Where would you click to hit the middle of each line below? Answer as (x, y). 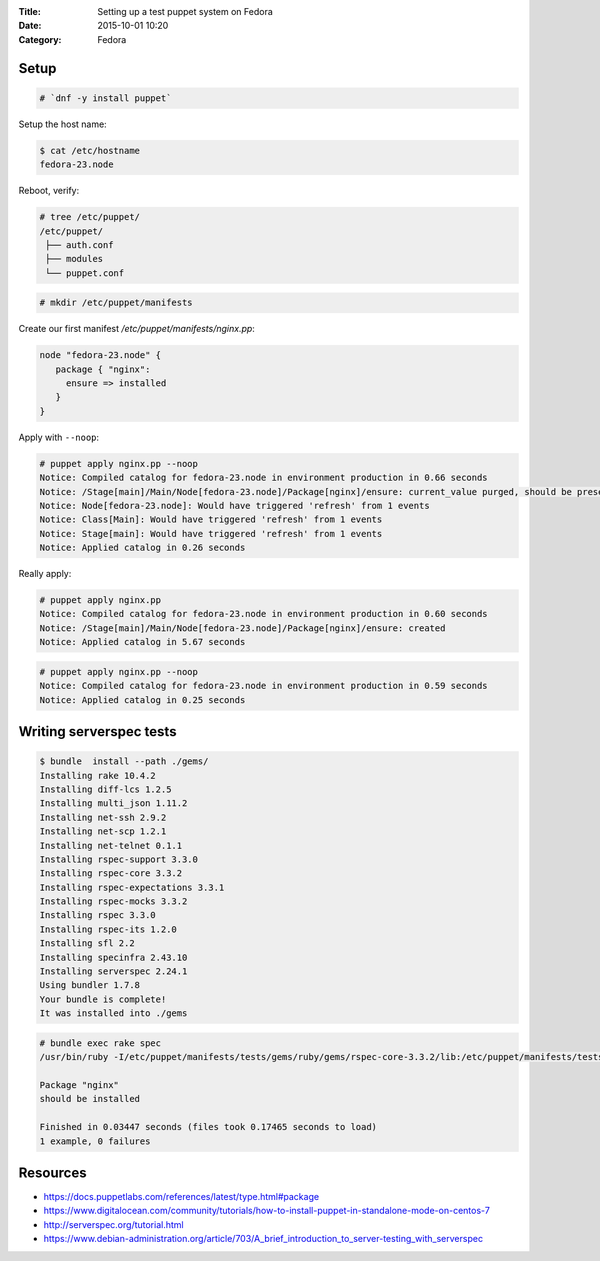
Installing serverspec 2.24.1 (113, 971)
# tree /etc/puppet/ (89, 217)
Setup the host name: (62, 124)
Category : (40, 39)
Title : (30, 11)
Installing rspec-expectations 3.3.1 (132, 887)
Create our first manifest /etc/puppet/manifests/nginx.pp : (136, 329)
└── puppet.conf (85, 273)
